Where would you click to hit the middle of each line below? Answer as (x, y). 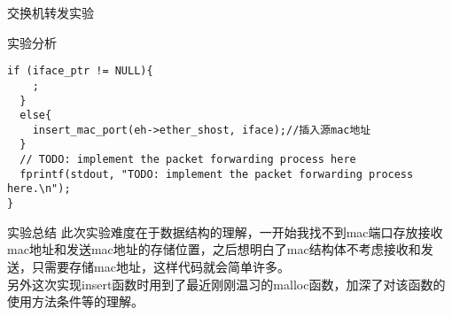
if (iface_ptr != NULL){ (80, 71)
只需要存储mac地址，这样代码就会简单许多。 (160, 266)
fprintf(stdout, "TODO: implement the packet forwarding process (217, 174)
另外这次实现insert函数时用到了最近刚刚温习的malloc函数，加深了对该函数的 (226, 284)
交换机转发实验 (51, 12)
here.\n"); (39, 189)
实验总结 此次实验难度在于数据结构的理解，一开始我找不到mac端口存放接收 (225, 231)
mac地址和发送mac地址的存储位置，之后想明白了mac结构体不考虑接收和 (214, 249)
